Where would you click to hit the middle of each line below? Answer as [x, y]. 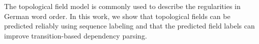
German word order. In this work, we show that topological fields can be [117, 16]
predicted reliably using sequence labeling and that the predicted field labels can [129, 26]
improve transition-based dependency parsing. [76, 35]
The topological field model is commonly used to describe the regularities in [122, 6]
